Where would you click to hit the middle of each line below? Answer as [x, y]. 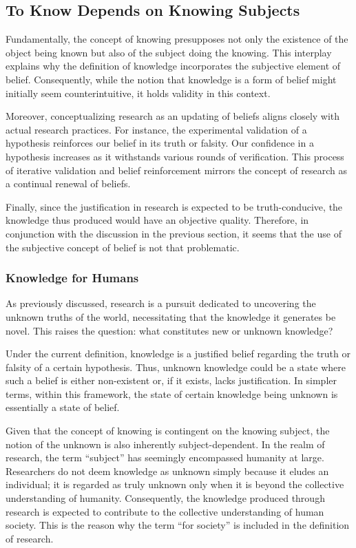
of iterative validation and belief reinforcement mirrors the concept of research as [176, 170]
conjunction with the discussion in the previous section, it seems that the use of [174, 233]
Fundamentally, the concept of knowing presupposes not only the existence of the [177, 39]
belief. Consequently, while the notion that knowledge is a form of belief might [171, 79]
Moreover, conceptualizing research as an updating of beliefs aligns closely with [173, 116]
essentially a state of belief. [63, 407]
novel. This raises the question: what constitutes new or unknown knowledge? [169, 330]
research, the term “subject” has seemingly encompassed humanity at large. [165, 457]
